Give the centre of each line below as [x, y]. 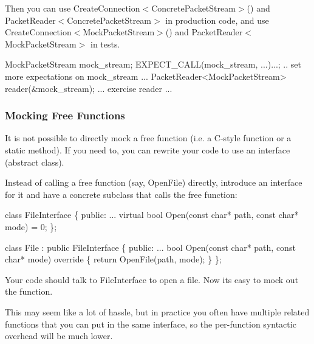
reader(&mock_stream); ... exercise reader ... [89, 88]
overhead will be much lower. [59, 336]
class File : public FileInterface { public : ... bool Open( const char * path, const [150, 247]
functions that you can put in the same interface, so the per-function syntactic [151, 324]
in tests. [105, 44]
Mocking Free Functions [65, 115]
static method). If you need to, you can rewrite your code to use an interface [148, 149]
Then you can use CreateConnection [73, 8]
